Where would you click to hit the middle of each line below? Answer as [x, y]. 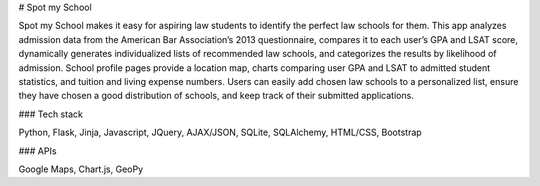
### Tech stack [51, 114]
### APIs [37, 151]
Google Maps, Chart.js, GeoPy [81, 169]
